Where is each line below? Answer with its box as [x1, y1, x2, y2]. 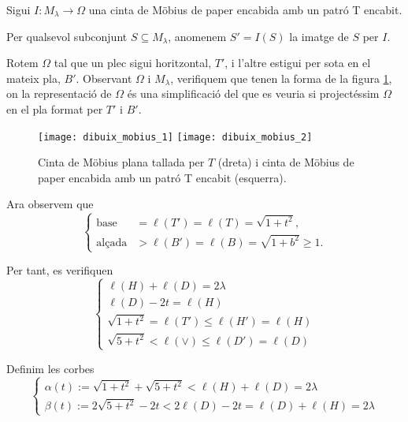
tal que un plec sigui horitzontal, [54, 54, 212, 71]
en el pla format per [6, 100, 103, 117]
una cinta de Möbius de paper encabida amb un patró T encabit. [88, 2, 402, 17]
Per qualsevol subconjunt [6, 28, 128, 44]
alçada [96, 237, 128, 248]
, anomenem [168, 28, 227, 44]
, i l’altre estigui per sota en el [224, 54, 371, 71]
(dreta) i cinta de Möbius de [217, 154, 354, 170]
